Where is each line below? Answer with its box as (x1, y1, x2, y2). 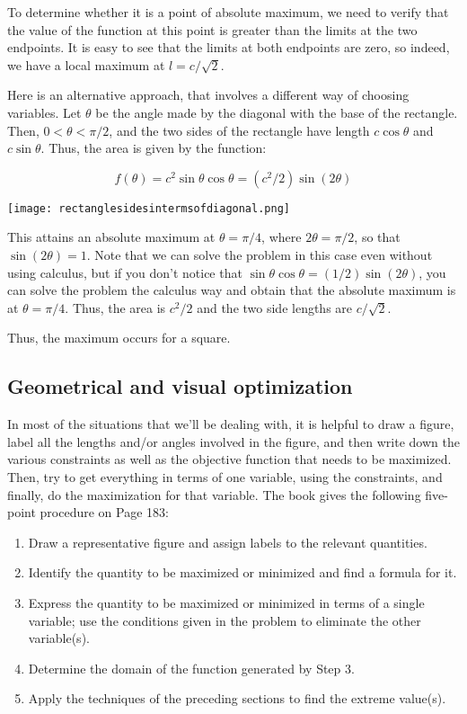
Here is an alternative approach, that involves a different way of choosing (7, 85, 410, 104)
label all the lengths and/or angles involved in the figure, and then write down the (7, 432, 460, 451)
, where (261, 228, 302, 246)
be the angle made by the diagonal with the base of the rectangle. (95, 103, 458, 121)
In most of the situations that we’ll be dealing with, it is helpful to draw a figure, (7, 415, 454, 433)
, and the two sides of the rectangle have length (109, 120, 370, 139)
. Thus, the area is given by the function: (40, 138, 267, 157)
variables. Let (7, 103, 82, 121)
